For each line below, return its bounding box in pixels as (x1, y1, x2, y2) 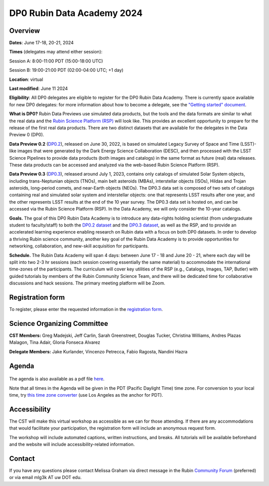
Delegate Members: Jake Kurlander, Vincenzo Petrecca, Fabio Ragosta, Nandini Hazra (9, 348, 188, 354)
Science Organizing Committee (9, 319, 109, 328)
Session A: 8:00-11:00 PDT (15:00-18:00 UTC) (9, 58, 103, 64)
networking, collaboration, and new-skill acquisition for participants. (9, 243, 149, 249)
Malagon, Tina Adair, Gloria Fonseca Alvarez (9, 339, 101, 345)
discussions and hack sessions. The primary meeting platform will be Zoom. (9, 280, 165, 286)
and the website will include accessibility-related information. (9, 442, 135, 448)
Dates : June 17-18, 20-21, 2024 (9, 40, 74, 46)
